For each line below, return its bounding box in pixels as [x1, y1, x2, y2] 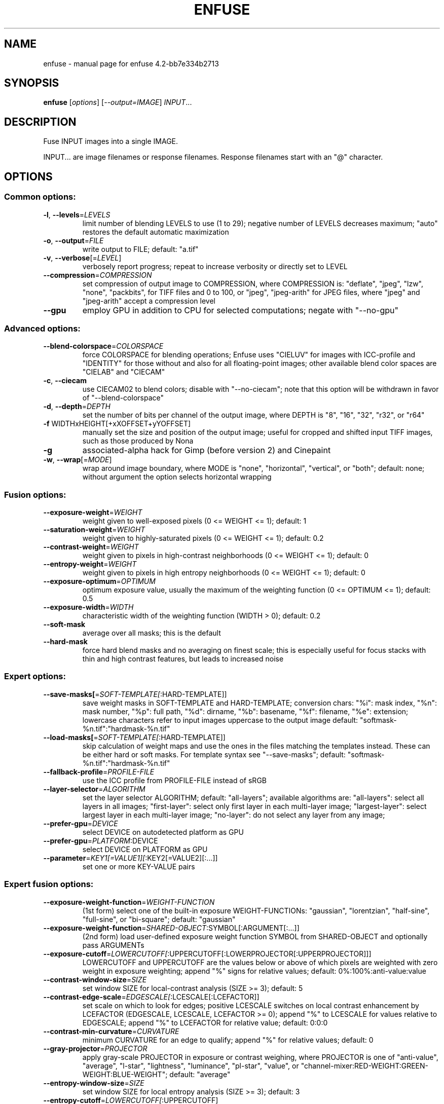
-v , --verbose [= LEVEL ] [43, 253, 122, 262]
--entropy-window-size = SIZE [43, 1078, 144, 1087]
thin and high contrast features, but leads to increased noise [82, 654, 284, 663]
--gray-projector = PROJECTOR [43, 1044, 147, 1053]
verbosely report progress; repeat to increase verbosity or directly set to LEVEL [82, 262, 348, 271]
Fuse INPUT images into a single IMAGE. [43, 137, 178, 146]
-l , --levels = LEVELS [43, 210, 110, 219]
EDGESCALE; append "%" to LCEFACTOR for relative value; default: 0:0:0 [82, 1018, 328, 1027]
